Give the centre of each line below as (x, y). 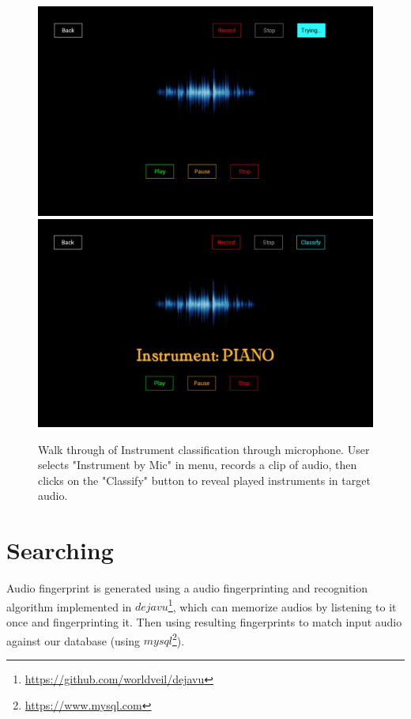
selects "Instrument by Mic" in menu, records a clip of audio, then (198, 465)
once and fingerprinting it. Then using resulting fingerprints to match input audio (204, 622)
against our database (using (74, 640)
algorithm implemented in (69, 606)
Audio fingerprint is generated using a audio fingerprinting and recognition (187, 588)
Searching (60, 550)
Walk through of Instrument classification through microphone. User (204, 449)
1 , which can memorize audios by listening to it (282, 605)
